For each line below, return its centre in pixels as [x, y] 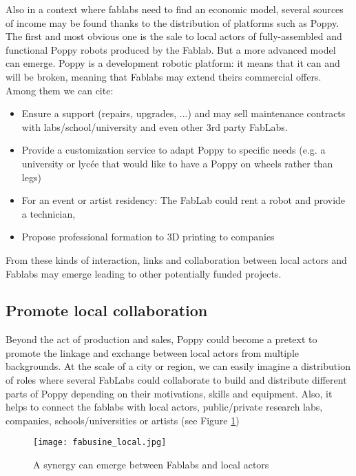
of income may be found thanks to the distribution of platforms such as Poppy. [172, 22]
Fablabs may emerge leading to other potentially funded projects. [144, 273]
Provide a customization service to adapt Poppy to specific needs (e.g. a [174, 150]
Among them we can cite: [60, 90]
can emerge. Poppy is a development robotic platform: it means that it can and [173, 63]
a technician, [49, 213]
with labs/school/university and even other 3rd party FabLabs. [155, 126]
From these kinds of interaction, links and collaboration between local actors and [176, 259]
